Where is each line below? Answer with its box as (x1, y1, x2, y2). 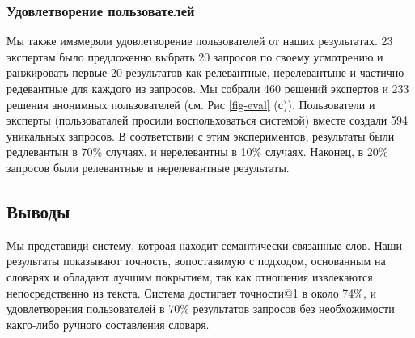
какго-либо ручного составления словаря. (6, 315, 210, 332)
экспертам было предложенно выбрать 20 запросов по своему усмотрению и (6, 48, 383, 65)
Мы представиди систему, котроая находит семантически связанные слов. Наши (6, 236, 403, 253)
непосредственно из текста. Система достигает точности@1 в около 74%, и (6, 284, 377, 301)
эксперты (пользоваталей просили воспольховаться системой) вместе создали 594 (6, 112, 409, 129)
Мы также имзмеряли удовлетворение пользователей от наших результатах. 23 (6, 32, 393, 49)
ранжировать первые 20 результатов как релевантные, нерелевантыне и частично (6, 64, 404, 81)
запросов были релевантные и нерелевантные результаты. (6, 158, 290, 175)
